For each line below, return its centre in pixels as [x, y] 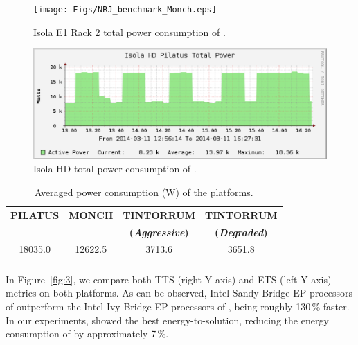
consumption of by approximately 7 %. [87, 334]
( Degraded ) [241, 232]
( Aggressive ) [159, 232]
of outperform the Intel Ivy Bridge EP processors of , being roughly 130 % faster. [178, 306]
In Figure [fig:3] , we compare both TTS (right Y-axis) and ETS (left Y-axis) [169, 279]
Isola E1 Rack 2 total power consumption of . [129, 32]
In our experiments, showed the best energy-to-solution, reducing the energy [167, 320]
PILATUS [35, 214]
